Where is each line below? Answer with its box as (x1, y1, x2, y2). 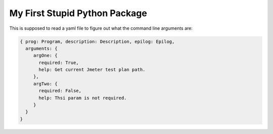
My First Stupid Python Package (9, 8, 148, 19)
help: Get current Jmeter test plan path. (38, 67, 146, 73)
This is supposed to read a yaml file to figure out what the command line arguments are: (9, 25, 193, 31)
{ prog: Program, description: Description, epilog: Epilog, (20, 38, 175, 44)
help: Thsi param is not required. (38, 95, 127, 101)
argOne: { (33, 53, 58, 58)
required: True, (38, 59, 79, 65)
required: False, (38, 88, 82, 94)
